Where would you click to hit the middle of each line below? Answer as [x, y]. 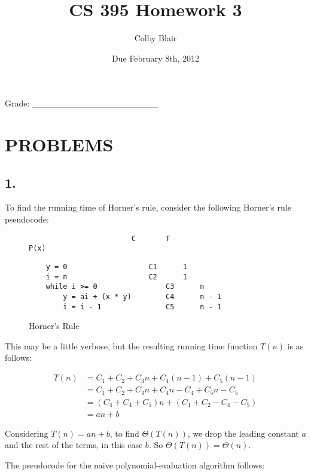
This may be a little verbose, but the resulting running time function [131, 345]
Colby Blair [155, 38]
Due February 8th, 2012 [155, 58]
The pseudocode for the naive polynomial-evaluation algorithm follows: [135, 465]
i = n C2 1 [116, 277]
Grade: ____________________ [82, 103]
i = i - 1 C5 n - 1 [142, 307]
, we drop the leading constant [243, 433]
